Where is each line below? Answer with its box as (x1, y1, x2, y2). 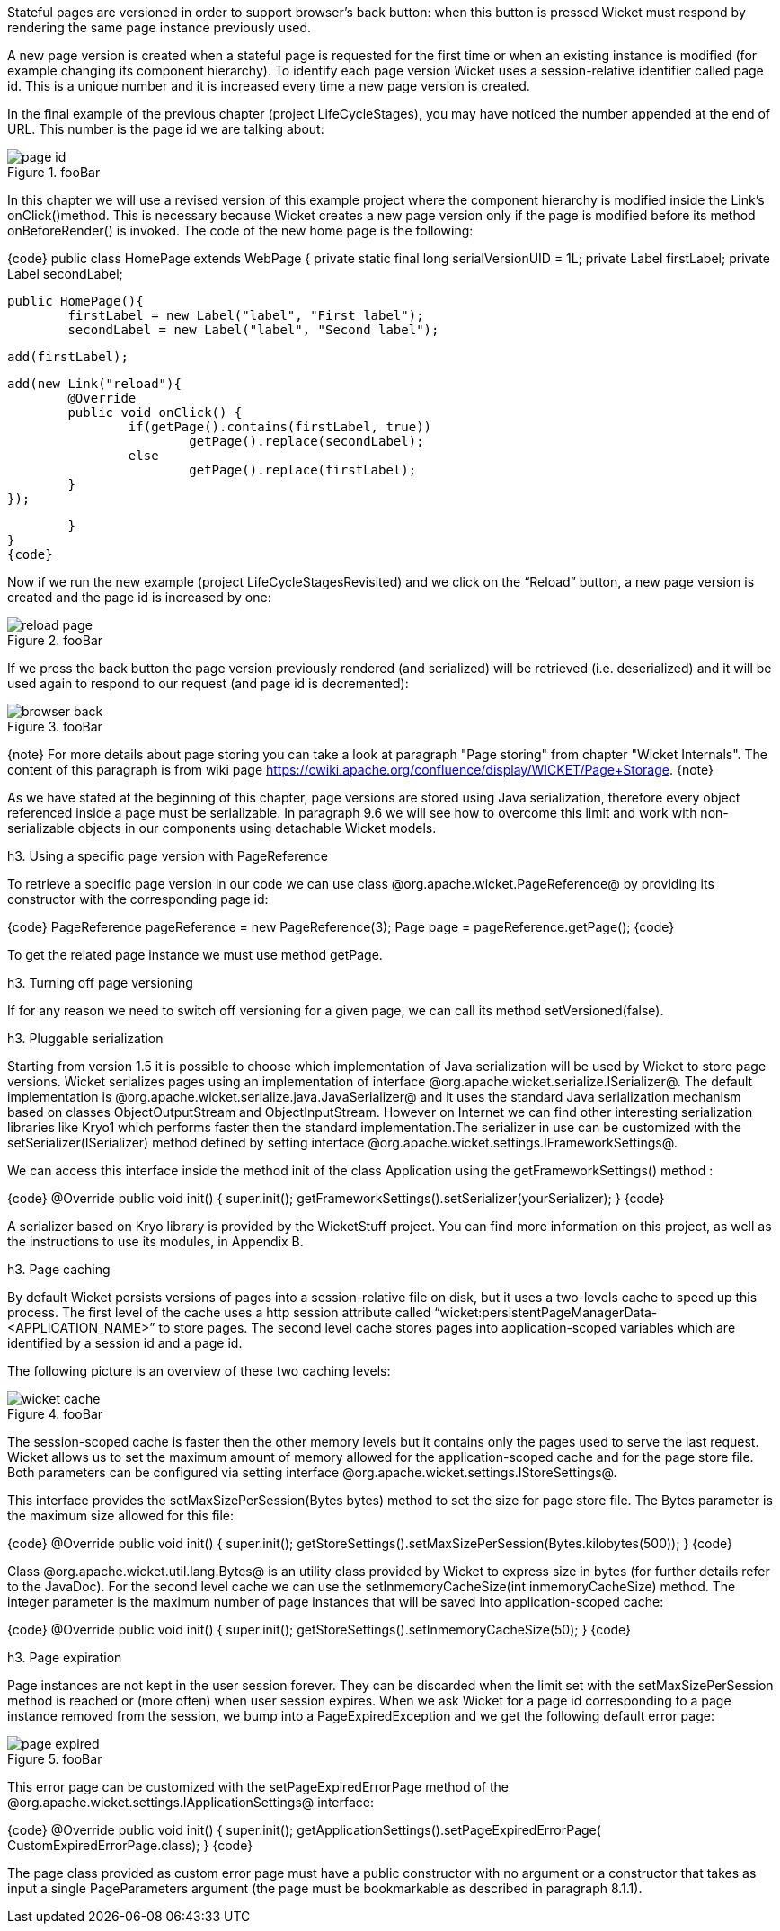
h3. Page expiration (7, 1650, 122, 1665)
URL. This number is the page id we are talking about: (7, 121, 324, 137)
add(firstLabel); (7, 350, 129, 364)
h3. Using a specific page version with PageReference (7, 848, 328, 864)
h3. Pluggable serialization (7, 1031, 164, 1046)
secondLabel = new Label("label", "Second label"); (67, 323, 439, 337)
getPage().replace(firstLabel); (189, 463, 417, 477)
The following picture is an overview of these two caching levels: (7, 1363, 391, 1378)
